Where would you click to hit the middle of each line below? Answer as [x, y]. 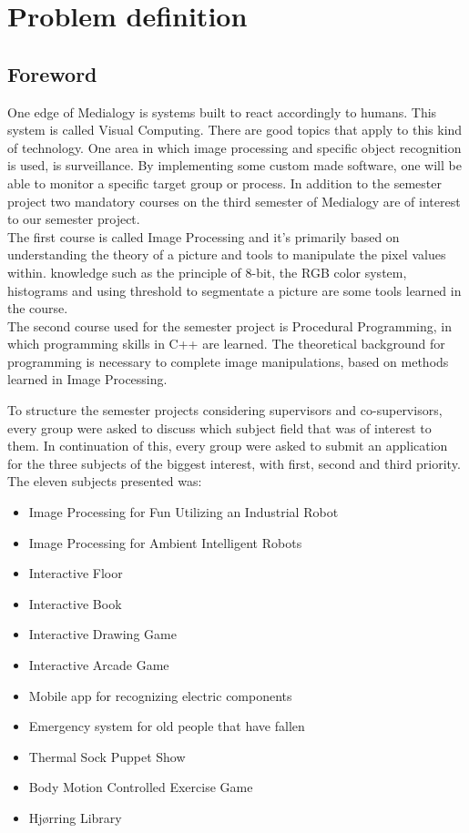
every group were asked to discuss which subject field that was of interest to [219, 427]
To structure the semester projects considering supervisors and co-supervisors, [225, 410]
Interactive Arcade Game [99, 665]
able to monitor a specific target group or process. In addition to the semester [224, 183]
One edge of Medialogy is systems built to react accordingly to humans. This [222, 112]
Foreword [52, 73]
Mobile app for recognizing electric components [160, 695]
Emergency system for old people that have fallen [167, 726]
